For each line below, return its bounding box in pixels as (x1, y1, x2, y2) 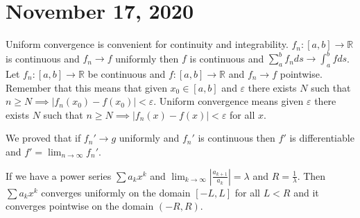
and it (293, 185, 319, 199)
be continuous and (87, 67, 166, 81)
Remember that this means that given (6, 80, 167, 94)
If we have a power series (6, 168, 112, 183)
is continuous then (198, 131, 275, 145)
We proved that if (6, 131, 81, 145)
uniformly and (119, 131, 180, 145)
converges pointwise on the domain (6, 199, 154, 213)
